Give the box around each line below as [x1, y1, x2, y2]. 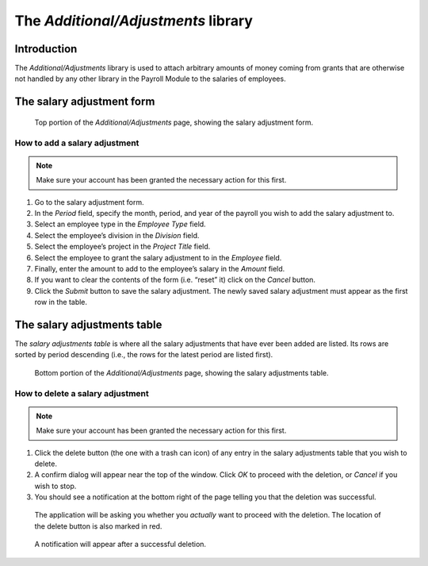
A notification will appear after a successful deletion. [34, 540, 206, 549]
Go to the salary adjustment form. [34, 197, 144, 206]
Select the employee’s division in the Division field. [34, 230, 200, 240]
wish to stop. [34, 481, 77, 491]
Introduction [14, 42, 78, 56]
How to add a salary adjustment [14, 137, 139, 148]
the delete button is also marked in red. [34, 521, 162, 531]
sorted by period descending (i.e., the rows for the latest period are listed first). [14, 350, 273, 360]
